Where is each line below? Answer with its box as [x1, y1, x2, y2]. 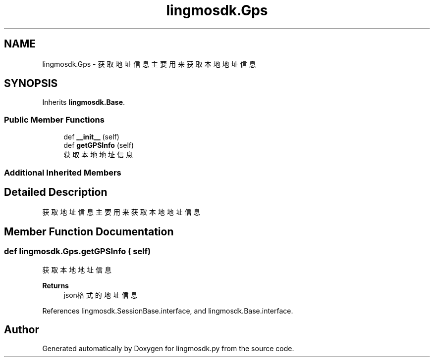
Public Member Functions [4, 114, 105, 125]
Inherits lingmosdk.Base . [42, 98, 125, 107]
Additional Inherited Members [4, 167, 121, 178]
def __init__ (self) [63, 133, 119, 141]
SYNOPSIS [4, 77, 58, 90]
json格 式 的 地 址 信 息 [63, 290, 138, 299]
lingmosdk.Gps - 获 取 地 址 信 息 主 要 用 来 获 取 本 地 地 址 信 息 [42, 59, 256, 68]
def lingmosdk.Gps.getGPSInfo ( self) [4, 246, 151, 257]
